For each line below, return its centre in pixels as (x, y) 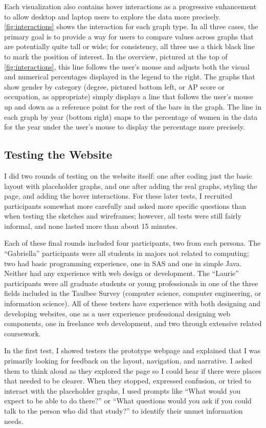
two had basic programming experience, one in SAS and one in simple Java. (123, 263)
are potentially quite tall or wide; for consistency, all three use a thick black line (129, 46)
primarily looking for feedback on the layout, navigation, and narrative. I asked (128, 361)
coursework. (23, 333)
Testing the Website (58, 154)
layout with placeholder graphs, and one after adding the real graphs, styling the (131, 186)
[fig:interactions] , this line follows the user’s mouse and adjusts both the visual (127, 66)
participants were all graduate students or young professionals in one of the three (131, 283)
